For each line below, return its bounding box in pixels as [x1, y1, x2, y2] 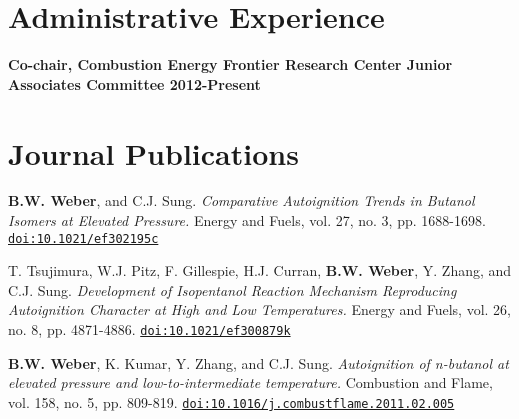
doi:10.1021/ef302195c [8, 231, 159, 246]
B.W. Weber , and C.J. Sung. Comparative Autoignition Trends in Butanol [8, 190, 475, 211]
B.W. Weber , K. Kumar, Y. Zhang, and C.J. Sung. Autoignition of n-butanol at [8, 352, 509, 373]
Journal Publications [8, 132, 299, 173]
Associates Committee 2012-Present [8, 73, 261, 94]
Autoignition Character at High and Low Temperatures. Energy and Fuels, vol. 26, [8, 299, 511, 320]
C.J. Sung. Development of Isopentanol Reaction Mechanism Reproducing [8, 279, 457, 300]
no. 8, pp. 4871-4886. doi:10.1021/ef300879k [8, 319, 291, 340]
